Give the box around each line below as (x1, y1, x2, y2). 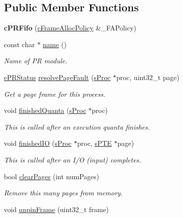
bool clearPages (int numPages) (4, 171, 99, 181)
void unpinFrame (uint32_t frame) (4, 204, 109, 214)
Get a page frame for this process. (4, 88, 106, 99)
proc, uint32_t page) (116, 72, 180, 82)
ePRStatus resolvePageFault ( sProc (4, 72, 111, 82)
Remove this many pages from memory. (4, 188, 123, 198)
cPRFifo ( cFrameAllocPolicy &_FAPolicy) (4, 23, 137, 33)
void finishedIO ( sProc (4, 138, 72, 148)
